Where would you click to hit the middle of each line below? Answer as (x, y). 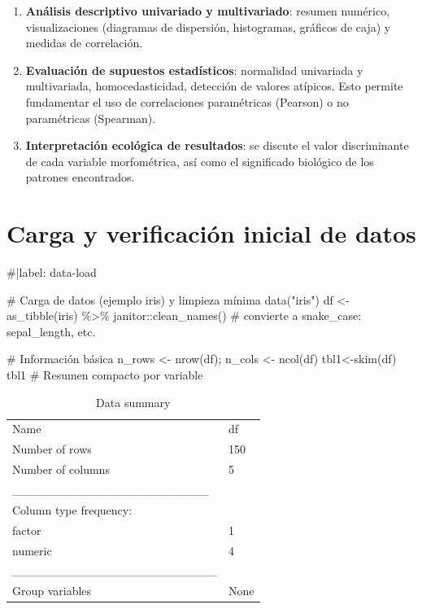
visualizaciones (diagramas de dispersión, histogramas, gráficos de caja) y (208, 26)
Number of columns (61, 469)
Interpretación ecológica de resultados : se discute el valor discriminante (217, 145)
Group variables (52, 591)
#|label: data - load (52, 272)
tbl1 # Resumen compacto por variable (105, 375)
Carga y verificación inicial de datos (211, 233)
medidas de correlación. (84, 43)
